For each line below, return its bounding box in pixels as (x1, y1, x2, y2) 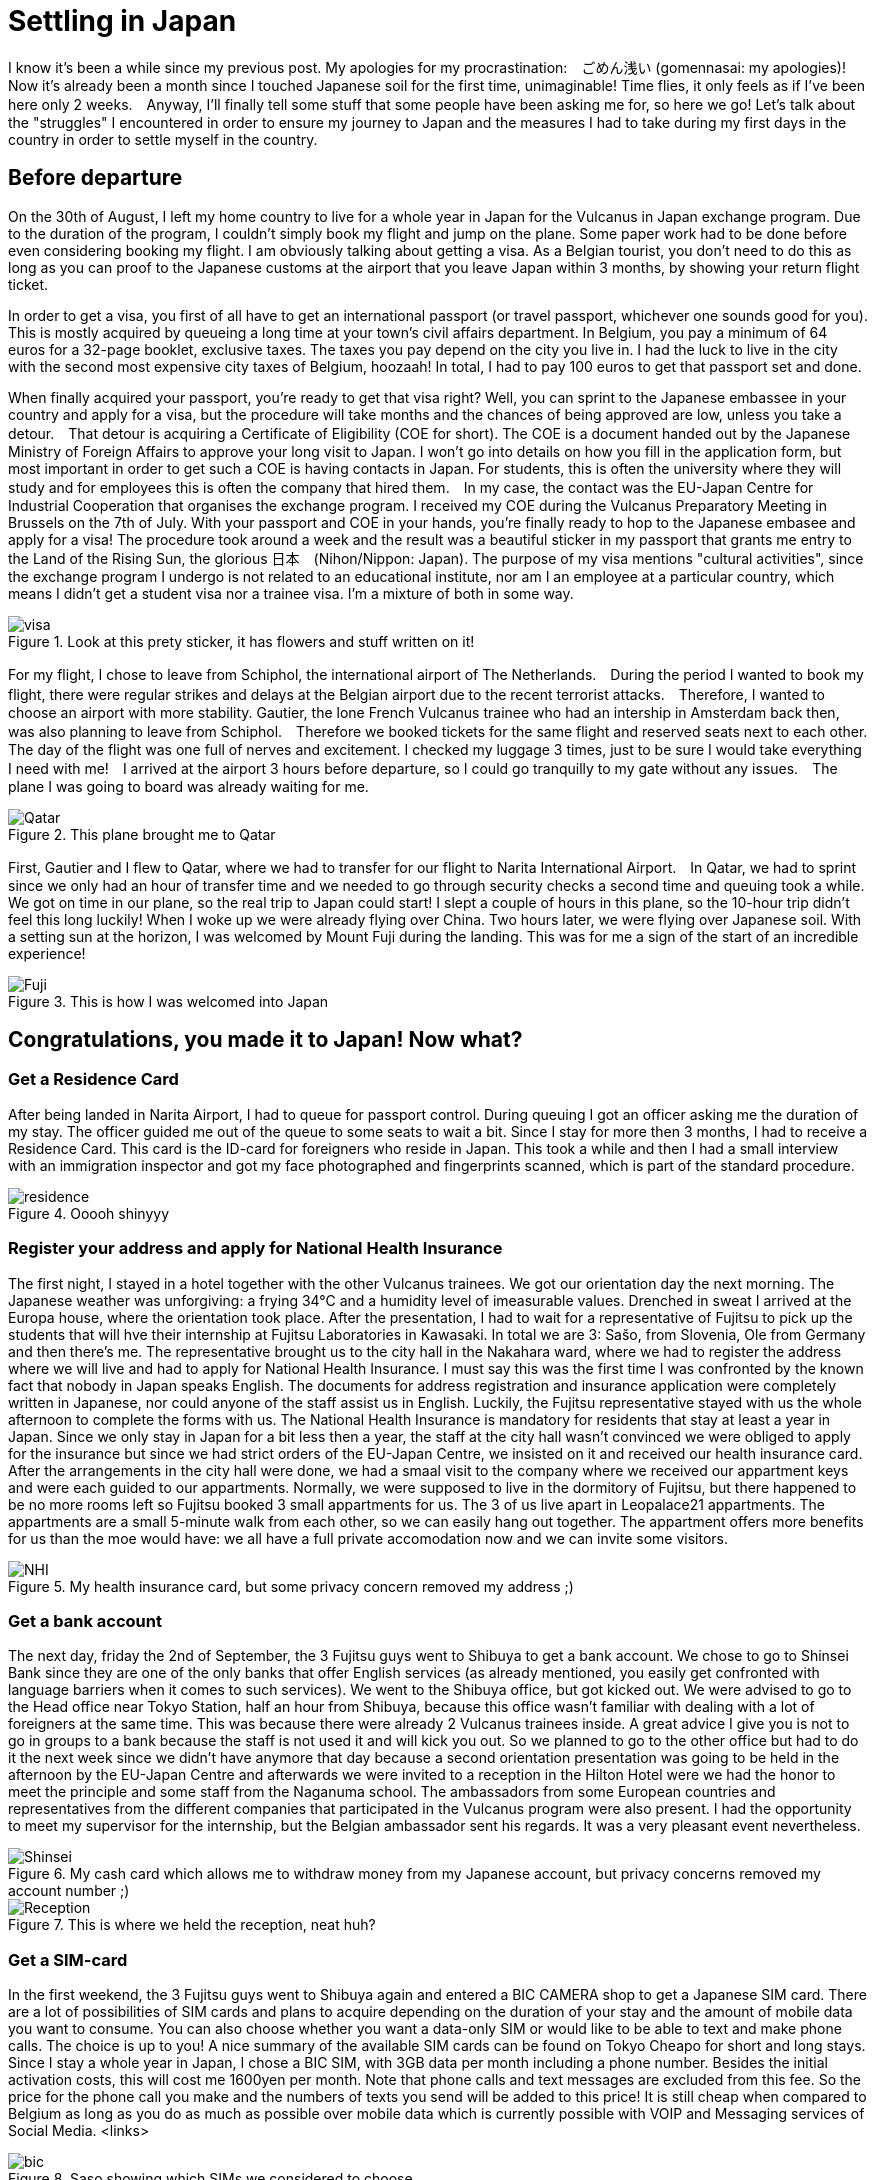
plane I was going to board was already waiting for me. (8, 777, 369, 795)
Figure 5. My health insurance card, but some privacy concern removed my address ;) (8, 1577, 574, 1595)
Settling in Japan (8, 4, 237, 38)
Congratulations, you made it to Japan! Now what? (8, 1027, 523, 1053)
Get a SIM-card (8, 1949, 128, 1970)
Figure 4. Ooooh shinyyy (8, 1204, 170, 1222)
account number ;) (8, 1882, 130, 1900)
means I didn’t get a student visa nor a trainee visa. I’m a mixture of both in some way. (8, 584, 574, 602)
